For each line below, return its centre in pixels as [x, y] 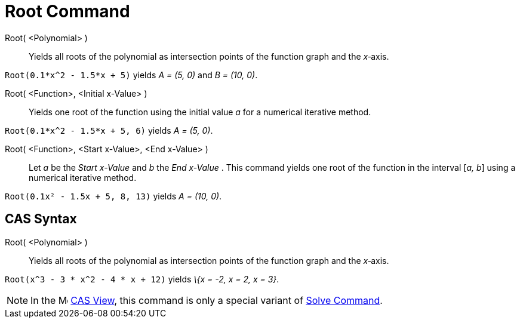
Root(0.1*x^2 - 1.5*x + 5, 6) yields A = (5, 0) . [109, 130]
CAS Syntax [41, 219]
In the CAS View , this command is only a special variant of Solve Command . [207, 300]
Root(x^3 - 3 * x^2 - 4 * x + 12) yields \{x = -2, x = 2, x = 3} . [142, 279]
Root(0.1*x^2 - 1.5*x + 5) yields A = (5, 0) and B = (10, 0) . [131, 75]
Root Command [67, 11]
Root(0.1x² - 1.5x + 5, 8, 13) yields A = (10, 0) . [113, 196]
